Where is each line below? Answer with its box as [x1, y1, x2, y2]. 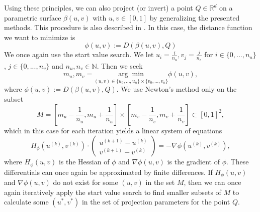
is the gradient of [167, 156, 220, 167]
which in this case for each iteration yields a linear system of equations [4, 125, 222, 135]
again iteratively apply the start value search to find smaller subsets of [4, 186, 221, 197]
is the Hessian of [58, 156, 110, 167]
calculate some [4, 196, 49, 207]
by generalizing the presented [149, 12, 240, 23]
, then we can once [184, 177, 241, 187]
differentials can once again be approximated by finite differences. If [4, 166, 213, 177]
